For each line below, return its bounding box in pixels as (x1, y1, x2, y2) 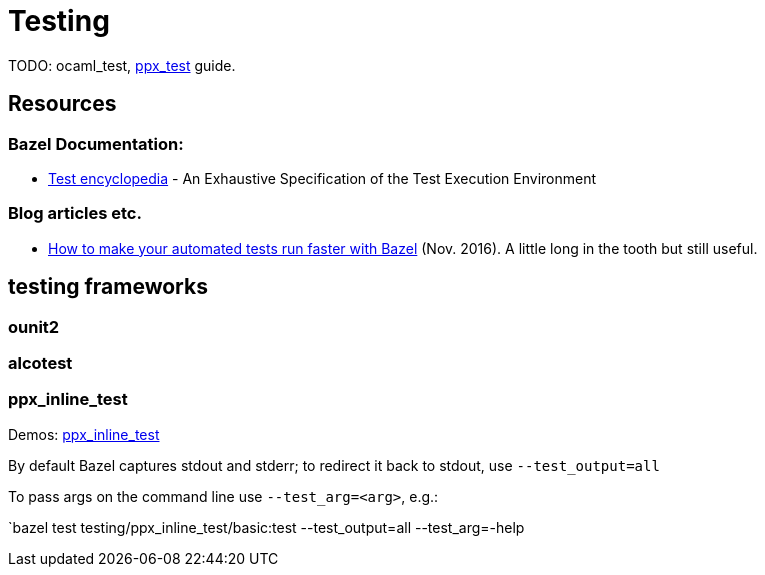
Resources (8, 91, 117, 117)
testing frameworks (8, 274, 208, 300)
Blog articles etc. (8, 203, 142, 224)
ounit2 (8, 316, 60, 337)
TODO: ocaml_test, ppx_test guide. (8, 56, 236, 74)
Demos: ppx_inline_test (8, 425, 160, 443)
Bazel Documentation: (8, 133, 184, 154)
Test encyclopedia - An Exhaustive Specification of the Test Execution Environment (48, 169, 597, 187)
